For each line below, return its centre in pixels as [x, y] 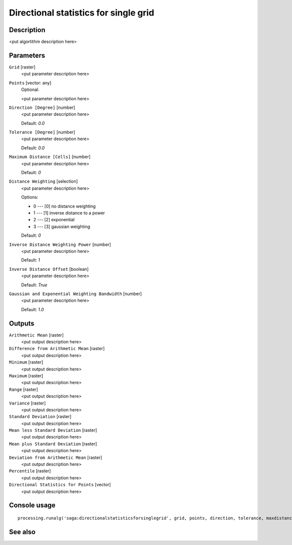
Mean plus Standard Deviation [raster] [53, 444]
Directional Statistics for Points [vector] [60, 485]
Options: [30, 197]
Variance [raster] [27, 403]
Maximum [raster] [26, 376]
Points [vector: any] [30, 83]
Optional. [30, 89]
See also [22, 532]
